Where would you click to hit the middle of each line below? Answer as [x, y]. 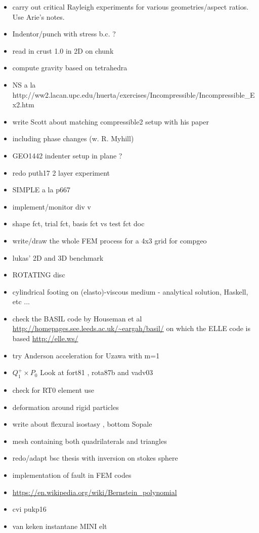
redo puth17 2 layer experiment [61, 172]
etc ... [21, 301]
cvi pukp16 [29, 509]
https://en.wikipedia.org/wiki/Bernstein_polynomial [95, 492]
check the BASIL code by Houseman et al [77, 318]
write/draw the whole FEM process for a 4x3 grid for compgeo [110, 240]
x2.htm [23, 105]
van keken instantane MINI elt [60, 526]
